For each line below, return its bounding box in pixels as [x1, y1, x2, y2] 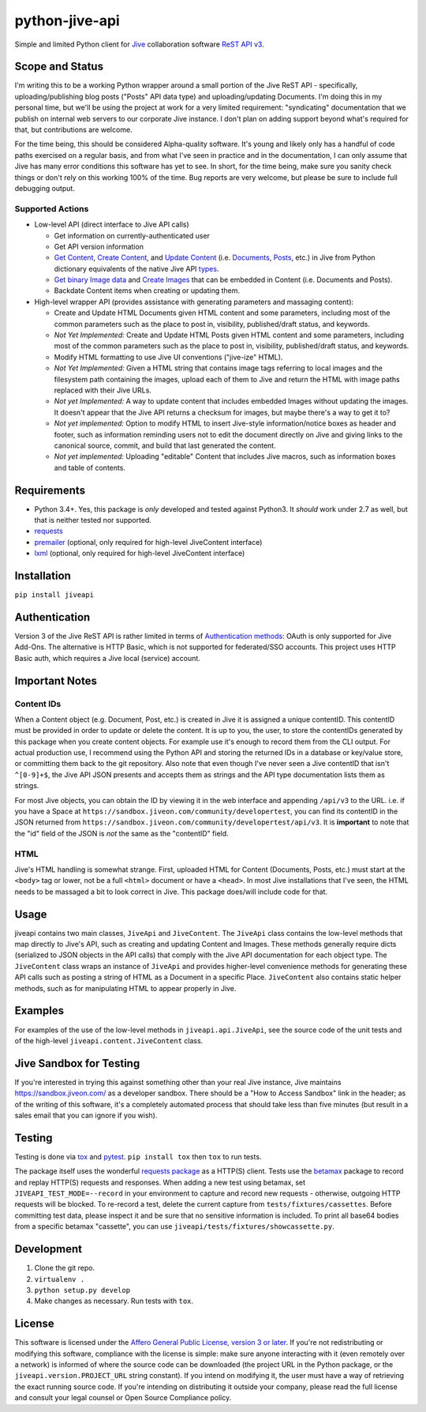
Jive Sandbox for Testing [14, 1057, 140, 1070]
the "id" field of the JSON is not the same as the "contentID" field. [14, 828, 229, 838]
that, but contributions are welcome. [14, 125, 133, 134]
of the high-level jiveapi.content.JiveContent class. [14, 1035, 204, 1046]
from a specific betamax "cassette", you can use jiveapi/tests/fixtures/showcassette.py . [14, 1222, 334, 1231]
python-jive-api [14, 12, 120, 29]
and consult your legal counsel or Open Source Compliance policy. [14, 1393, 232, 1403]
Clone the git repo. [34, 1264, 95, 1273]
